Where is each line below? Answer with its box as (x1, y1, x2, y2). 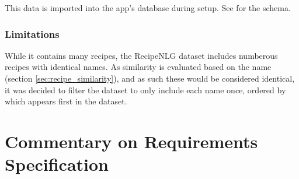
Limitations (5, 26, 60, 41)
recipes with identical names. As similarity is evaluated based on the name (5, 61, 272, 73)
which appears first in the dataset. (5, 95, 127, 107)
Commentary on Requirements (5, 129, 258, 153)
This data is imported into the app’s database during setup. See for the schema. (5, 2, 291, 13)
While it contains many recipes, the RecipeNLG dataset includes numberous (5, 49, 278, 61)
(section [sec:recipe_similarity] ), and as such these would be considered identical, (5, 72, 295, 84)
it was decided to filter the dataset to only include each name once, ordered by (5, 83, 286, 96)
